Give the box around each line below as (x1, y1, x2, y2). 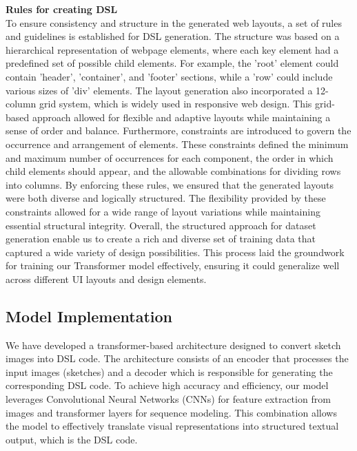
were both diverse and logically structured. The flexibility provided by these (6, 191, 326, 205)
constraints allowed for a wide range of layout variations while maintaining (6, 204, 320, 218)
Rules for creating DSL (6, 2, 118, 16)
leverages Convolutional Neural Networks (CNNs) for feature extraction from (6, 392, 331, 406)
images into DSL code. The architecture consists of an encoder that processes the (6, 351, 349, 366)
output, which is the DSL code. (6, 432, 138, 446)
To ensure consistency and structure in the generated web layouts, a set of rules (6, 15, 342, 30)
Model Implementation (6, 305, 173, 326)
